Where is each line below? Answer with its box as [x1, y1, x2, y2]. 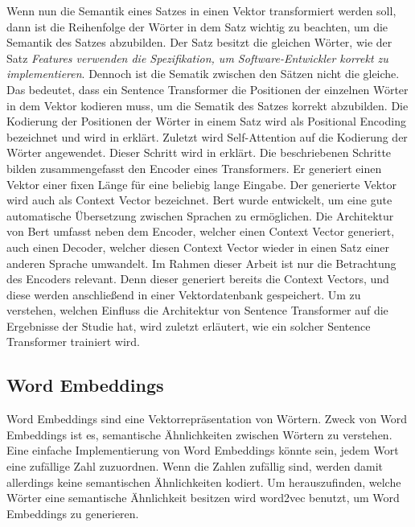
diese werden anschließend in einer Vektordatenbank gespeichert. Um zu [6, 286, 361, 303]
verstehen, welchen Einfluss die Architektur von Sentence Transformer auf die [6, 302, 388, 319]
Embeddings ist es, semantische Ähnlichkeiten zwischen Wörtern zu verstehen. [6, 426, 392, 443]
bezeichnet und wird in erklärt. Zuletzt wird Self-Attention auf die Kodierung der [6, 128, 408, 145]
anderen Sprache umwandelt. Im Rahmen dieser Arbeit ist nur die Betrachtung [6, 254, 397, 271]
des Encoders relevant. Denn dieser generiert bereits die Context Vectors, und [6, 270, 389, 287]
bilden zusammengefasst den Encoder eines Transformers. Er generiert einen [6, 159, 382, 176]
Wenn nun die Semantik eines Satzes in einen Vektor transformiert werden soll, [6, 2, 397, 19]
